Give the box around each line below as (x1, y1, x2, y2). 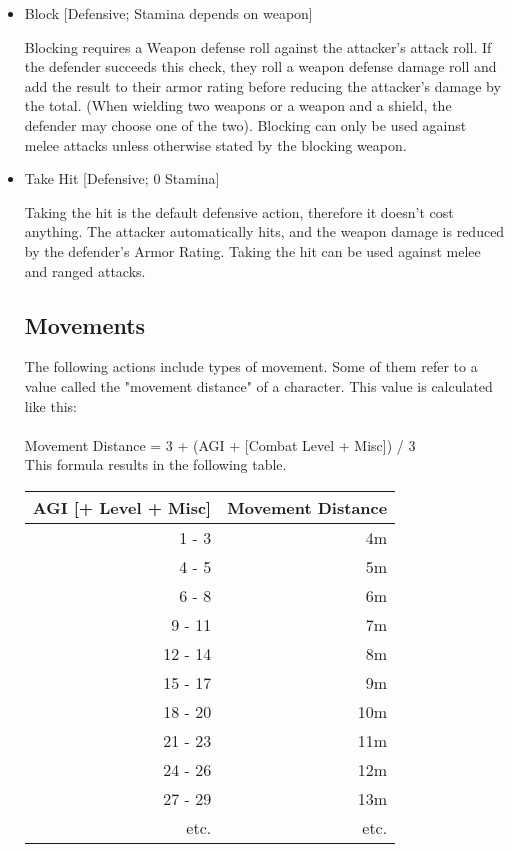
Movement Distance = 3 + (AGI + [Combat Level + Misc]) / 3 (24, 434, 416, 455)
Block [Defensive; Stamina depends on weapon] (24, 3, 313, 23)
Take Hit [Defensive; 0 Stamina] (24, 168, 220, 189)
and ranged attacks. (24, 260, 146, 281)
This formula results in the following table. (24, 454, 287, 475)
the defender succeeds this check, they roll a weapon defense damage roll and (24, 56, 497, 77)
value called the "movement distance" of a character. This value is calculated (24, 375, 493, 396)
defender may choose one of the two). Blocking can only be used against (24, 114, 467, 135)
